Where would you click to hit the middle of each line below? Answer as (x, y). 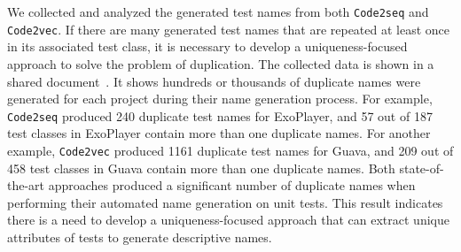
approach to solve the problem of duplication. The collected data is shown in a (221, 63)
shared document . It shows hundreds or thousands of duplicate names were (214, 81)
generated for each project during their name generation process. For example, (220, 99)
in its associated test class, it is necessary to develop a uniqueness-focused (207, 46)
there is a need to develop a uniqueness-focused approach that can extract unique (228, 220)
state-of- (422, 168)
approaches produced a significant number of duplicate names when (232, 185)
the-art (26, 185)
